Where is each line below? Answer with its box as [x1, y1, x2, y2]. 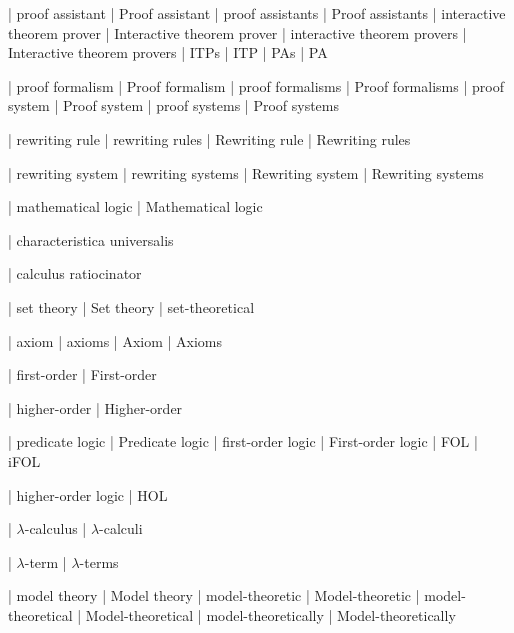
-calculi [99, 518, 143, 539]
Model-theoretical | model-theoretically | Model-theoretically [85, 604, 456, 625]
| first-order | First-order [8, 364, 157, 385]
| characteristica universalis [8, 229, 174, 250]
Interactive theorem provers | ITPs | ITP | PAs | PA [8, 42, 328, 63]
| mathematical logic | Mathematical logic [8, 196, 263, 217]
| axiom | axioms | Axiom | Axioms [8, 330, 223, 351]
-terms [79, 551, 119, 572]
